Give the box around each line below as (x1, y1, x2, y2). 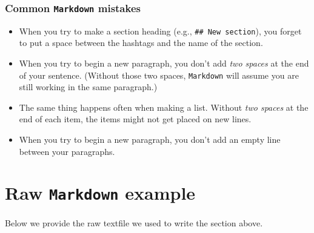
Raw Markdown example (5, 180, 196, 205)
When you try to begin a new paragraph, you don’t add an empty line (19, 133, 281, 146)
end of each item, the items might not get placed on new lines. (19, 113, 252, 125)
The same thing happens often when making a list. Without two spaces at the (19, 100, 309, 113)
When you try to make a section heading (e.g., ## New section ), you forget (19, 24, 302, 37)
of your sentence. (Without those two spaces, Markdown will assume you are (19, 68, 299, 81)
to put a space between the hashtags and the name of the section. (19, 36, 263, 49)
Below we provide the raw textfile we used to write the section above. (5, 216, 263, 229)
